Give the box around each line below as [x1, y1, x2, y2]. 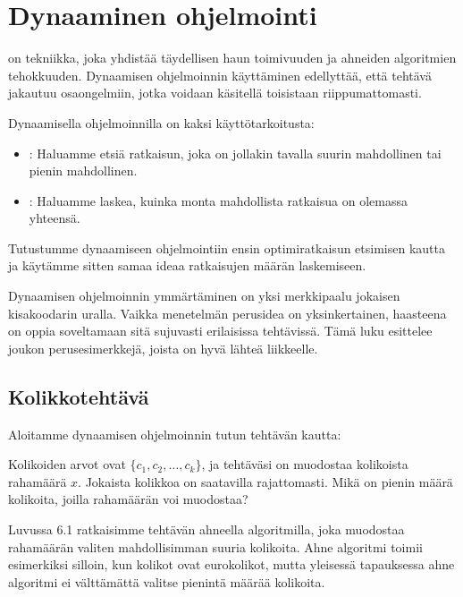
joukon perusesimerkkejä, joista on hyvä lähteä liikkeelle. [8, 338, 318, 357]
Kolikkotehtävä [8, 382, 149, 410]
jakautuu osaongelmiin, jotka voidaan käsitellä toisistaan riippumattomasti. [8, 83, 422, 102]
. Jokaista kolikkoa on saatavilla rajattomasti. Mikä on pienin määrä [78, 472, 453, 490]
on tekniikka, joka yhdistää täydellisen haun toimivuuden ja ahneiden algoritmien [8, 48, 457, 67]
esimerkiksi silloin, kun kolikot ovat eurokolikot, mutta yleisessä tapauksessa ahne [8, 555, 455, 574]
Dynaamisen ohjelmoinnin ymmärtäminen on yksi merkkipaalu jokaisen [8, 286, 400, 305]
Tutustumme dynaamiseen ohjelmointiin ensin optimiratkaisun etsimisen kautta [8, 238, 445, 257]
